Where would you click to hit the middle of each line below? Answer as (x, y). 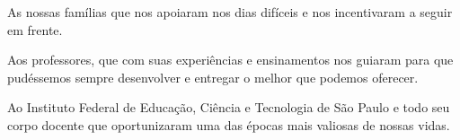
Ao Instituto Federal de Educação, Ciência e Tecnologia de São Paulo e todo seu (229, 107)
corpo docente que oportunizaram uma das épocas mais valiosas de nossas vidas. (229, 124)
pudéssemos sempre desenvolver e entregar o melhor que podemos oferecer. (213, 77)
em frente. (35, 29)
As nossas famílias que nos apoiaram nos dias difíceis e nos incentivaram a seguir (230, 12)
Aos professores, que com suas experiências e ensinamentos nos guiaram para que (230, 60)
